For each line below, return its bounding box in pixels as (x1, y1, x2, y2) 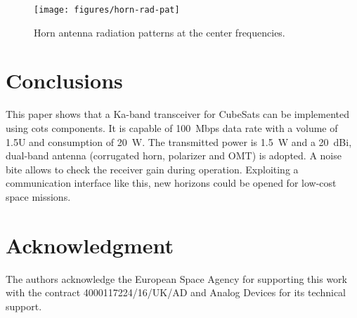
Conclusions (6, 66, 123, 95)
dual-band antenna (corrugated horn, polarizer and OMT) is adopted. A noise (6, 148, 342, 163)
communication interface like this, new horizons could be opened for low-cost (6, 175, 337, 190)
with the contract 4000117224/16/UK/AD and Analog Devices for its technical (6, 285, 346, 300)
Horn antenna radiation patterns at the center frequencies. (34, 25, 285, 39)
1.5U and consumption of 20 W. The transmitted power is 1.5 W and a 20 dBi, (6, 134, 352, 149)
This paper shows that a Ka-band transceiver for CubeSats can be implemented (6, 107, 349, 121)
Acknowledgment (6, 230, 174, 259)
